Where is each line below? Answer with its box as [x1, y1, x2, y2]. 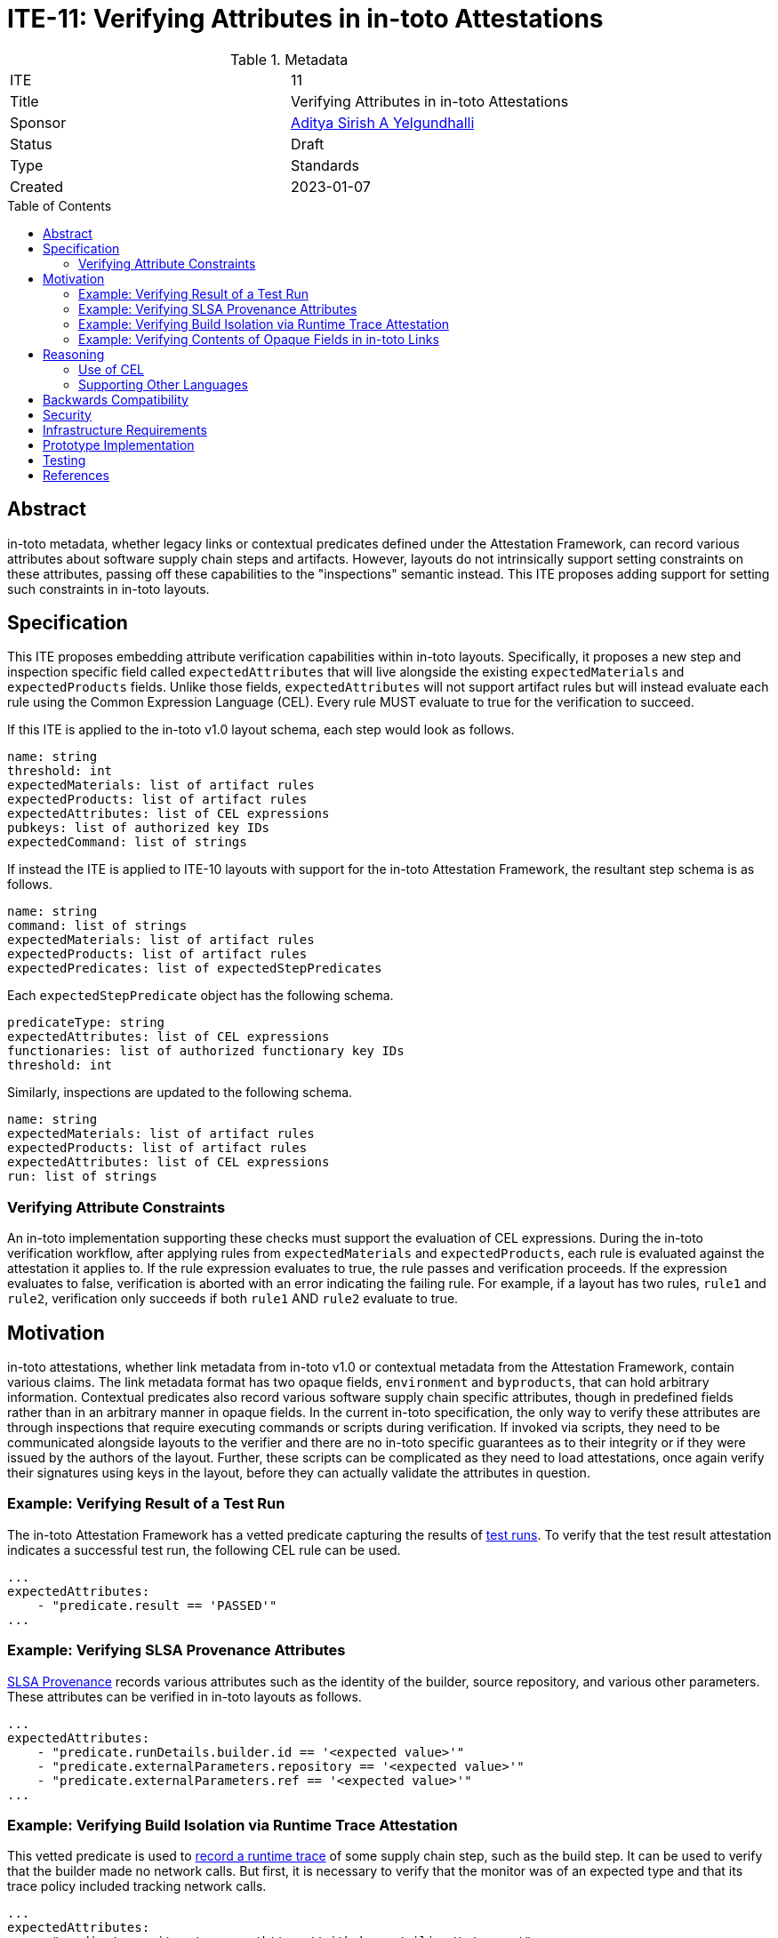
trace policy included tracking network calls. [7, 1878, 267, 1894]
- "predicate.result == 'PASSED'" [36, 1598, 277, 1613]
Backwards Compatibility [43, 391, 188, 407]
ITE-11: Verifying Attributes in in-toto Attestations [7, 4, 604, 34]
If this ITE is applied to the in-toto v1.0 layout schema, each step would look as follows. [7, 722, 515, 738]
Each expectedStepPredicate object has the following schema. [7, 988, 394, 1004]
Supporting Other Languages [78, 376, 248, 392]
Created [10, 177, 64, 196]
